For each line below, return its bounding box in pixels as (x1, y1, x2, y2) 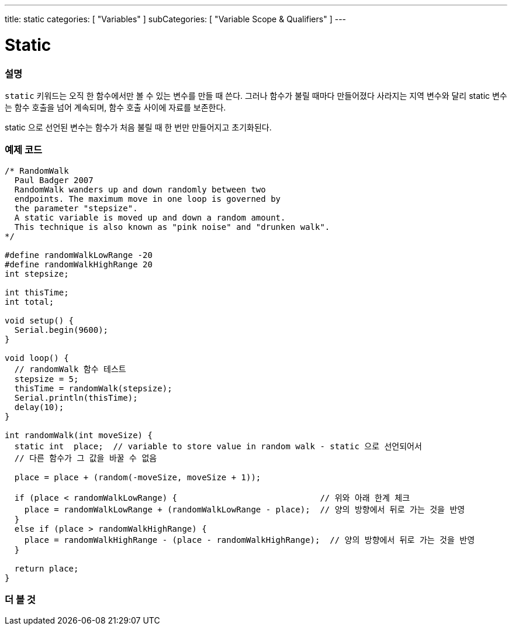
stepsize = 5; (14, 374, 79, 384)
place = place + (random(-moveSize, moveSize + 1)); (14, 472, 261, 482)
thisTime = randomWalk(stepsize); (14, 383, 172, 393)
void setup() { (5, 315, 74, 325)
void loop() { (5, 353, 69, 363)
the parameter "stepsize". (14, 203, 138, 213)
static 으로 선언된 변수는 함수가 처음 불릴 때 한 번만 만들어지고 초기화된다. (5, 122, 272, 132)
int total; (5, 297, 54, 307)
